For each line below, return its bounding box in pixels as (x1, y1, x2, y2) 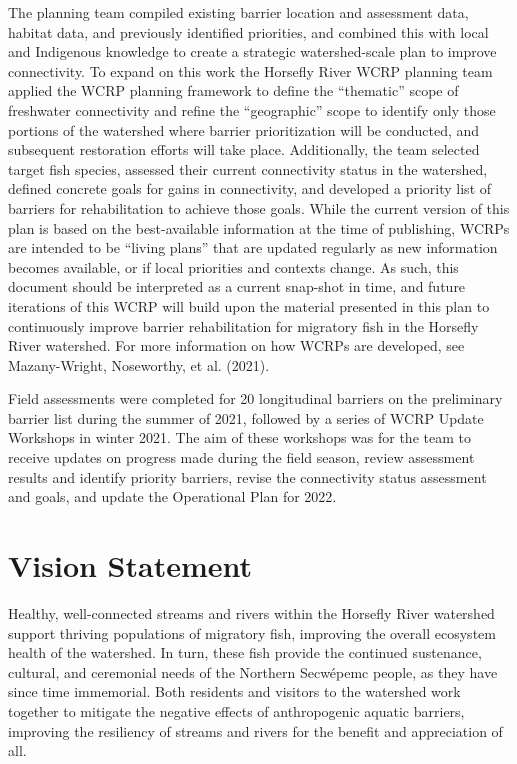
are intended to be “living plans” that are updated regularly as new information (8, 237, 498, 258)
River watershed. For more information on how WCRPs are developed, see (8, 335, 465, 356)
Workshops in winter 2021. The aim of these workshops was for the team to (8, 427, 471, 448)
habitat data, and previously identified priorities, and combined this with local (8, 21, 489, 42)
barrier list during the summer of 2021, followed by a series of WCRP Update (8, 407, 484, 428)
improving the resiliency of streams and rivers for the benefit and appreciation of (8, 720, 503, 741)
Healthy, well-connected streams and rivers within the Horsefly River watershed (8, 602, 495, 623)
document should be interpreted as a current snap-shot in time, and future (8, 276, 466, 297)
